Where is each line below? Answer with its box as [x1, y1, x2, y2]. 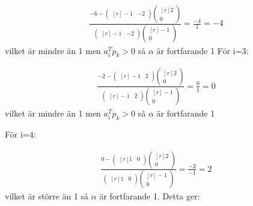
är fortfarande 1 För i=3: [156, 44, 249, 56]
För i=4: [5, 127, 36, 140]
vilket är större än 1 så [5, 190, 89, 202]
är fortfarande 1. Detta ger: [99, 190, 200, 202]
